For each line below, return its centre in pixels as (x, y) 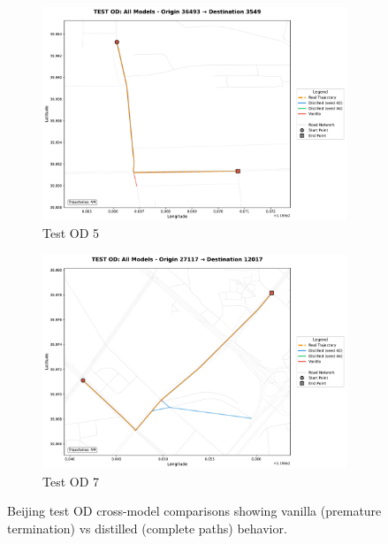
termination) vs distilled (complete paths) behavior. (147, 528)
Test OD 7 (71, 481)
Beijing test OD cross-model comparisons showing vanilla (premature (194, 511)
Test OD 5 (71, 233)
